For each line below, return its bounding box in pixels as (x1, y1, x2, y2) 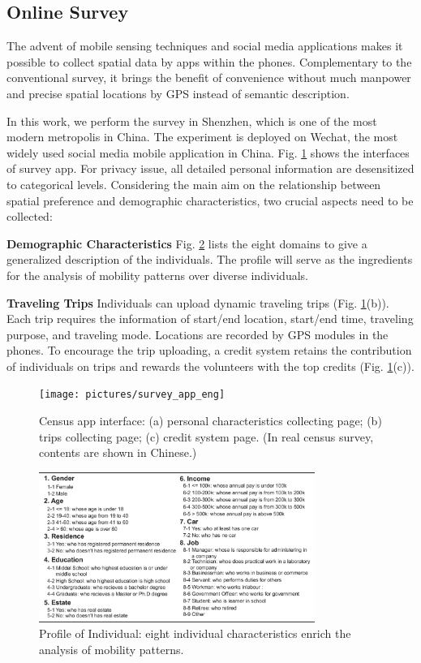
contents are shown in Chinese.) (39, 444, 197, 461)
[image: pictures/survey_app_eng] (39, 389, 226, 401)
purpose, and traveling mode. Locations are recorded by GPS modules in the (6, 325, 389, 342)
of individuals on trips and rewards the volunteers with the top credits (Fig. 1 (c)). (6, 357, 415, 374)
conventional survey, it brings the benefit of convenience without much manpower (6, 69, 411, 86)
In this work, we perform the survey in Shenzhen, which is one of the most (6, 112, 377, 129)
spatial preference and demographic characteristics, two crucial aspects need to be (6, 192, 414, 209)
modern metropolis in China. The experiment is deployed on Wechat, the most (6, 128, 398, 145)
